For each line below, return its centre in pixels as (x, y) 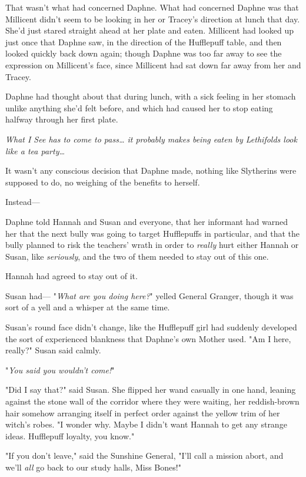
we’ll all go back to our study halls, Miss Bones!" (93, 467)
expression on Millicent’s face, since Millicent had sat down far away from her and (153, 64)
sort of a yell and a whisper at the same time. (88, 307)
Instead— (23, 202)
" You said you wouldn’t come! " (60, 370)
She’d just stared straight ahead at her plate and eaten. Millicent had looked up (149, 30)
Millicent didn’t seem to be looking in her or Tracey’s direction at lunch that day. (153, 19)
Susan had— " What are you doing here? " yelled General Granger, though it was (149, 295)
